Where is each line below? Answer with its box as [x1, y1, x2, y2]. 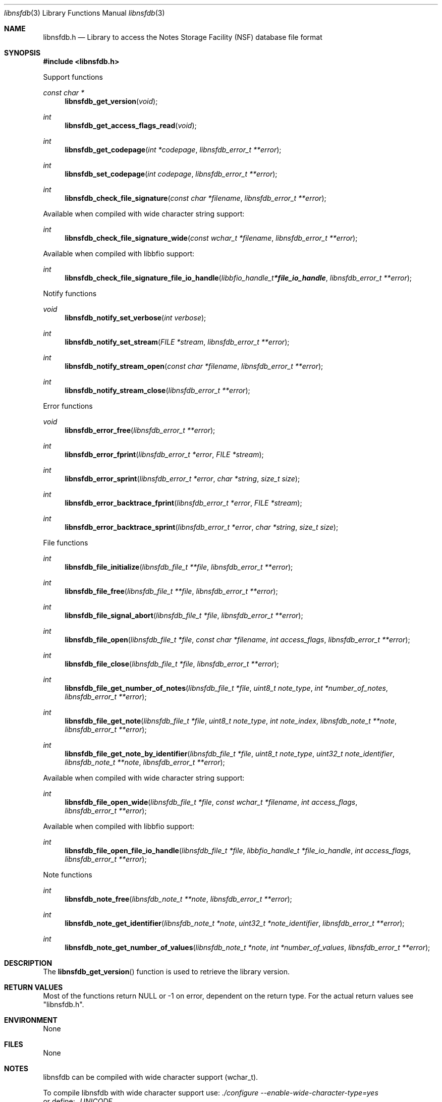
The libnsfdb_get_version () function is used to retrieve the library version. [43, 967, 290, 976]
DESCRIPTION [4, 959, 52, 967]
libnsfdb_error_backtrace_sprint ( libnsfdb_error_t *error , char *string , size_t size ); [65, 523, 339, 531]
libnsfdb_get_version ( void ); [65, 97, 158, 105]
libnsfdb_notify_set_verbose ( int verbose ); [65, 313, 206, 322]
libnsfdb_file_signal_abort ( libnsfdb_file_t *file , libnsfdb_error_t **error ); [65, 611, 303, 620]
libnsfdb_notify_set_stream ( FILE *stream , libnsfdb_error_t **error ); [65, 338, 290, 346]
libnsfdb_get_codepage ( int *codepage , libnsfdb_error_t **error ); [65, 145, 282, 154]
